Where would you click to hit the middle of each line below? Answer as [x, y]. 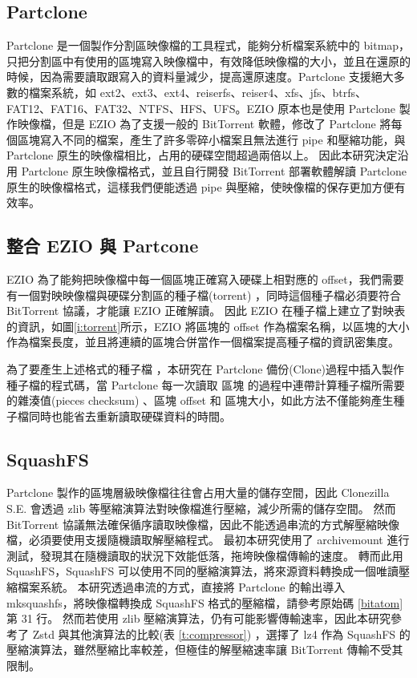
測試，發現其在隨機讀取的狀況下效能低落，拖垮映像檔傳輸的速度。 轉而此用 [205, 555]
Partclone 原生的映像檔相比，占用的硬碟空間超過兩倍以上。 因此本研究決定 [202, 155]
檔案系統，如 [62, 92]
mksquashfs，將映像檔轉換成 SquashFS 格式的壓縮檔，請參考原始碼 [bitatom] [205, 602]
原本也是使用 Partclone [337, 108]
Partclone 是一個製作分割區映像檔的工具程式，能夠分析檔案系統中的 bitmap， [208, 45]
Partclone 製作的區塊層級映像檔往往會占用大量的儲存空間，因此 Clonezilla [198, 492]
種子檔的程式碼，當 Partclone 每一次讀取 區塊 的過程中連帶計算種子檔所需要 [206, 384]
